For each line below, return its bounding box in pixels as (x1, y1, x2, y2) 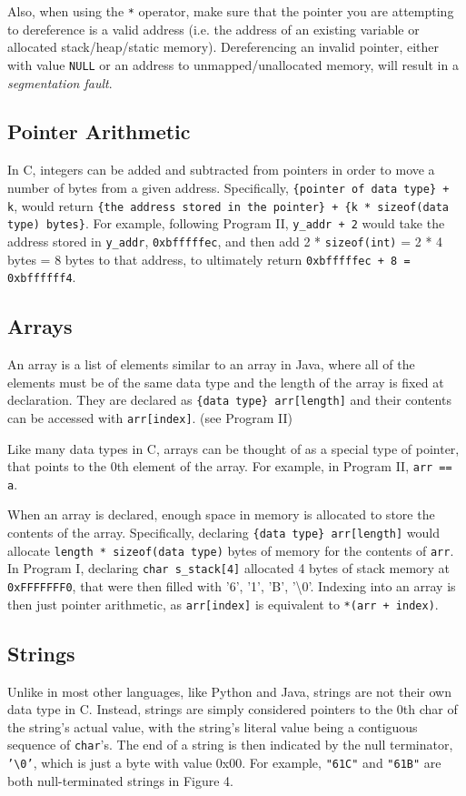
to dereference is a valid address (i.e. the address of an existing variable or (7, 19, 420, 38)
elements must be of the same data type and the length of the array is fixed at (7, 372, 444, 391)
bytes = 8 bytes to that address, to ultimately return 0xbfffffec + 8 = (7, 249, 411, 268)
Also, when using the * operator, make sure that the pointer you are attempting (7, 2, 454, 20)
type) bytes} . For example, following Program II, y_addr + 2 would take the (7, 214, 445, 233)
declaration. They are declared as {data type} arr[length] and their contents (7, 390, 451, 409)
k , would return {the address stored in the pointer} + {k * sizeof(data (7, 196, 450, 215)
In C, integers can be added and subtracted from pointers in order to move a (7, 160, 435, 179)
